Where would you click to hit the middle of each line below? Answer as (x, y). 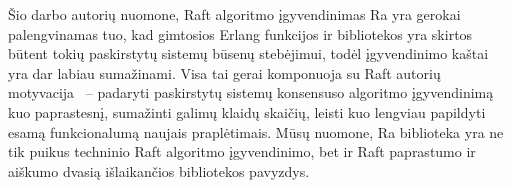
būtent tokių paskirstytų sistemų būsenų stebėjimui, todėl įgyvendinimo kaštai (248, 53)
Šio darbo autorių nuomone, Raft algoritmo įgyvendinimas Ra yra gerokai (234, 14)
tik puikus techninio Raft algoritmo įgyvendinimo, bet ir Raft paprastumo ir (242, 151)
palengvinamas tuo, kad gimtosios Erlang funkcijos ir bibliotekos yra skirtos (240, 33)
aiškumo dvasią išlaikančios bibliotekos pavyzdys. (159, 170)
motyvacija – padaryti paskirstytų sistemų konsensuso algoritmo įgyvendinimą (251, 92)
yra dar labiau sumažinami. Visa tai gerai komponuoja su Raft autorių (224, 72)
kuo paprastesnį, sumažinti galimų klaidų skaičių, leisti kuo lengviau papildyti (247, 111)
